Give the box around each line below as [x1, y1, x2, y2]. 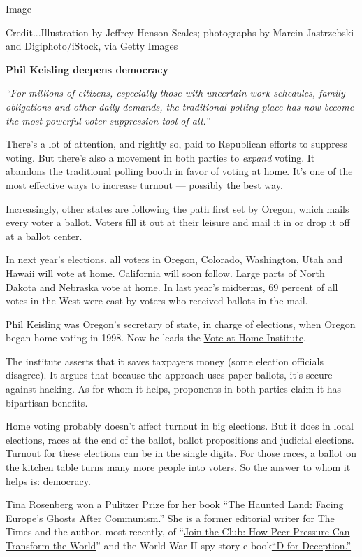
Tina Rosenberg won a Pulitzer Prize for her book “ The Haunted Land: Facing [6, 497, 344, 512]
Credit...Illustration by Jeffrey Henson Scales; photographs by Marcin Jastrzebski [6, 24, 354, 39]
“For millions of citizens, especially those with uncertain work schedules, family [6, 85, 345, 100]
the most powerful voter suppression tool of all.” [6, 113, 210, 127]
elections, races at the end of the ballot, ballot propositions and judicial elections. [6, 432, 354, 446]
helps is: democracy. [6, 473, 91, 488]
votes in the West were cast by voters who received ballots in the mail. [6, 293, 308, 308]
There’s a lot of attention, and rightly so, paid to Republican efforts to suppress [6, 136, 347, 151]
